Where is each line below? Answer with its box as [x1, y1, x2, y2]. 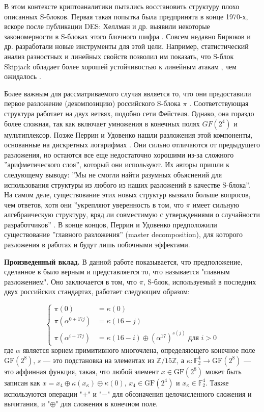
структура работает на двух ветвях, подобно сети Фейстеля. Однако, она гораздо [4, 108, 254, 118]
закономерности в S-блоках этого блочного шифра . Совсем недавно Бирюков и [4, 31, 251, 41]
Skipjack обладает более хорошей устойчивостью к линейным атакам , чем [4, 61, 237, 71]
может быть [205, 366, 242, 376]
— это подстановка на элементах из [43, 354, 154, 365]
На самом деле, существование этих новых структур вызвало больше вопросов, [4, 189, 251, 200]
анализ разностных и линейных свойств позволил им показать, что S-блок [4, 50, 234, 61]
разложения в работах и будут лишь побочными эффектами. [4, 239, 190, 250]
